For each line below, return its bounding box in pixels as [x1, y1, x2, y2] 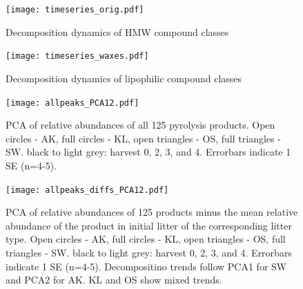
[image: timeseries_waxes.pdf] [6, 51, 149, 62]
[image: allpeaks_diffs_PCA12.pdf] [6, 185, 169, 195]
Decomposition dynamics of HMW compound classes [6, 24, 229, 39]
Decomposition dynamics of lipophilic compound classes [6, 71, 242, 85]
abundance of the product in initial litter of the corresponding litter [6, 218, 292, 232]
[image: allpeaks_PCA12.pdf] [6, 97, 139, 108]
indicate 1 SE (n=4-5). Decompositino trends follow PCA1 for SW [6, 259, 287, 273]
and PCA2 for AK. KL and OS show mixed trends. [6, 272, 222, 287]
